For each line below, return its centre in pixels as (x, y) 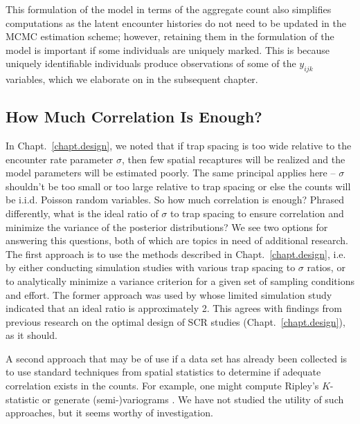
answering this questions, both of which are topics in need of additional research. (177, 240)
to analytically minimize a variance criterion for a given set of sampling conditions (180, 280)
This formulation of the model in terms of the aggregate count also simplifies (169, 9)
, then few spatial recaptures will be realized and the (233, 159)
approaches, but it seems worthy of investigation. (109, 413)
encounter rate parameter (60, 159)
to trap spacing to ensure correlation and (257, 213)
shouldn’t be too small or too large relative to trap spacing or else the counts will (178, 186)
